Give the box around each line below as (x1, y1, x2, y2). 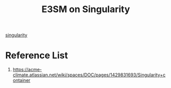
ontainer (12, 77, 31, 83)
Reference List (5, 50, 68, 61)
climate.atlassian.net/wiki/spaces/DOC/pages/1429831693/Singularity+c (12, 72, 166, 78)
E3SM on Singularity (41, 4, 130, 15)
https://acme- (12, 67, 42, 73)
